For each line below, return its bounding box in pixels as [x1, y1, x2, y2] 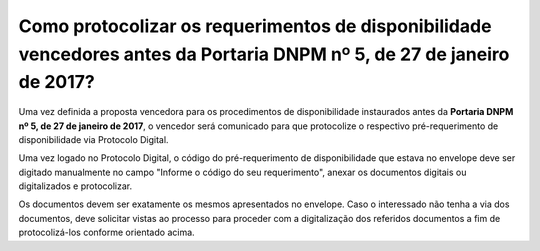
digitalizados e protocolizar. [18, 180, 133, 192]
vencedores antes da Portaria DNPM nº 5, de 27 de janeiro [18, 43, 510, 65]
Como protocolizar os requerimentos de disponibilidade [18, 15, 492, 37]
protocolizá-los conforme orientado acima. [18, 226, 195, 239]
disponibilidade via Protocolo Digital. [18, 133, 169, 145]
